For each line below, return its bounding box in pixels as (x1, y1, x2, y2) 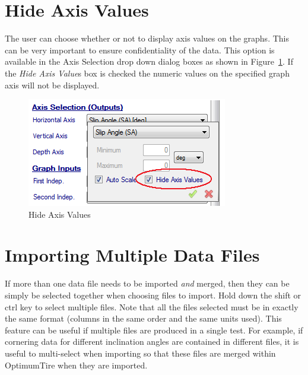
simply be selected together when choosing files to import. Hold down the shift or (5, 289, 301, 301)
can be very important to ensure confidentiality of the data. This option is (5, 43, 275, 56)
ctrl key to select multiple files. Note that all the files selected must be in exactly (5, 300, 299, 313)
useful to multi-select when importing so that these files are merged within (5, 347, 276, 359)
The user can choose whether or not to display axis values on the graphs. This (5, 32, 289, 45)
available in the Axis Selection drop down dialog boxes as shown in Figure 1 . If (5, 55, 293, 68)
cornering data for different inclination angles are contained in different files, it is (5, 335, 299, 348)
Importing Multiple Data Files (5, 243, 260, 267)
